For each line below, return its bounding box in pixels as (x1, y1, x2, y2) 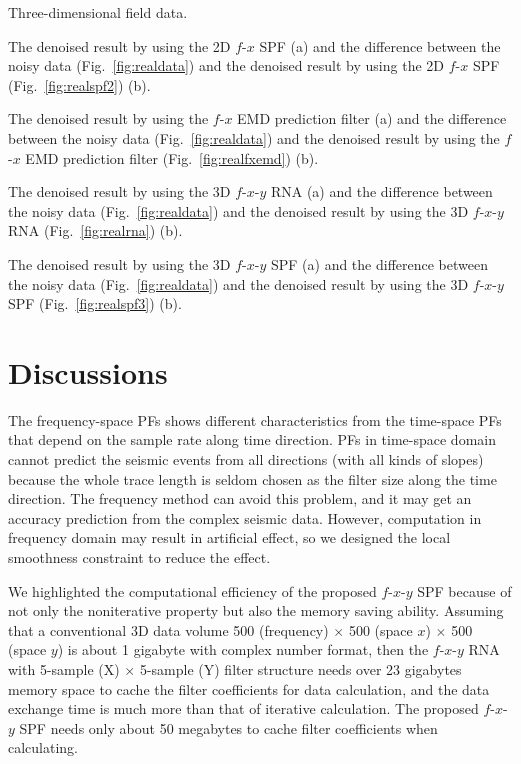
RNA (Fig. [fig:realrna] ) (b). (8, 220, 183, 241)
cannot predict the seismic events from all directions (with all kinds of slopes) (8, 449, 484, 470)
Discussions (8, 351, 168, 392)
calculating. (8, 737, 79, 758)
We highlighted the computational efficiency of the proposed (8, 580, 377, 601)
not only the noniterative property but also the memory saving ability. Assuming (8, 600, 504, 621)
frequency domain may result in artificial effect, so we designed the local (8, 527, 451, 548)
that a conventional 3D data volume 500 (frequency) (8, 619, 329, 640)
